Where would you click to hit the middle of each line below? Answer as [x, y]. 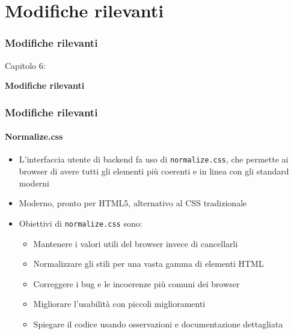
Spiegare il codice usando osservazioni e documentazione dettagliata [158, 324]
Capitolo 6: [25, 65]
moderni [34, 183]
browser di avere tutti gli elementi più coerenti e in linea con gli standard [154, 171]
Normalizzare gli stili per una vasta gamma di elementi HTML [149, 264]
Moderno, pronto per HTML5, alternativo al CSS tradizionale [133, 203]
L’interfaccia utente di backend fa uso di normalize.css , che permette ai [154, 159]
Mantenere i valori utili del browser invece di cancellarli [136, 243]
